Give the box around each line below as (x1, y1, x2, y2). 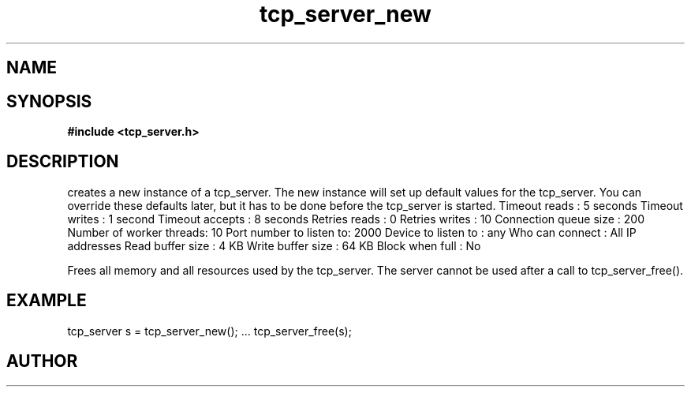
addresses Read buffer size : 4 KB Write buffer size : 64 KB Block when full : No (67, 238, 481, 253)
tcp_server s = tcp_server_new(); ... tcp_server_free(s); (67, 324, 352, 338)
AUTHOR (6, 351, 78, 372)
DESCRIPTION (6, 152, 119, 172)
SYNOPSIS (6, 91, 92, 111)
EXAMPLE (6, 290, 87, 311)
